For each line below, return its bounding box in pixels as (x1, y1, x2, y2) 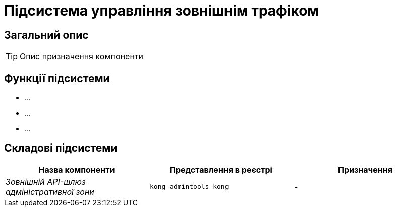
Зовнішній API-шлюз (6, 176, 86, 187)
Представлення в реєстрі (169, 164, 272, 175)
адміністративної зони (6, 186, 94, 197)
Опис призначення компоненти (20, 51, 144, 62)
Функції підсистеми (4, 72, 110, 85)
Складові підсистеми (4, 142, 118, 155)
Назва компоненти (38, 164, 115, 175)
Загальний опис (4, 28, 89, 41)
